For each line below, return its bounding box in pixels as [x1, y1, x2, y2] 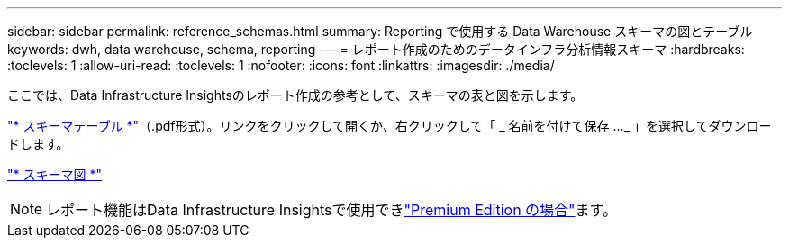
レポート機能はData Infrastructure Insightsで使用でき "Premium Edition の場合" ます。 [46, 201, 617, 219]
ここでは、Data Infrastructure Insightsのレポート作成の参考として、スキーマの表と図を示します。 [7, 87, 584, 103]
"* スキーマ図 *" [7, 167, 102, 182]
